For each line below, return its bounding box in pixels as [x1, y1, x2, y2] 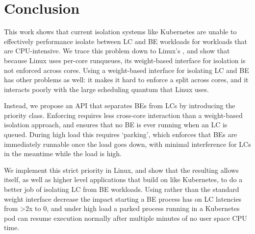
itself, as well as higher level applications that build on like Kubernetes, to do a [4, 174, 243, 185]
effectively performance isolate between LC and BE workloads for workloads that [4, 36, 248, 46]
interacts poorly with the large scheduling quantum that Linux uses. [4, 84, 209, 94]
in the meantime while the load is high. [4, 148, 122, 159]
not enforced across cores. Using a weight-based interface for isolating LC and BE [4, 65, 249, 75]
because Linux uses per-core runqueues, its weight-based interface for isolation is [4, 55, 246, 65]
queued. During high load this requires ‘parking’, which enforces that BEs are [4, 129, 237, 140]
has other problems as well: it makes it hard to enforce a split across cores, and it [4, 74, 249, 85]
